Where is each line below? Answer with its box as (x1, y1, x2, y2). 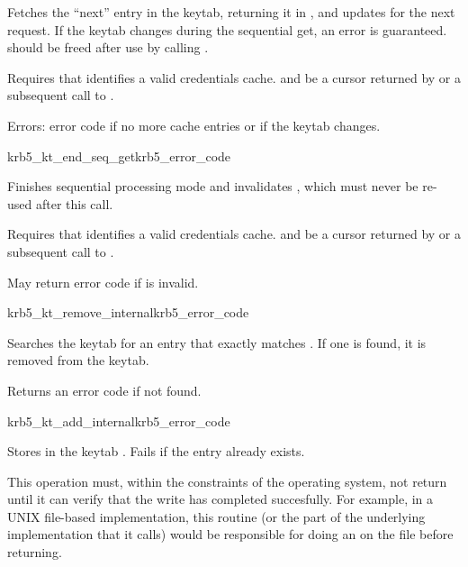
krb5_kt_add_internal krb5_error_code (7, 411, 230, 430)
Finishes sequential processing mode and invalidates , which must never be (7, 177, 418, 196)
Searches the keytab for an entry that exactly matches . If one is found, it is (7, 333, 427, 352)
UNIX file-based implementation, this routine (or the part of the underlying (7, 507, 426, 526)
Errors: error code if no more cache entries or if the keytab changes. (7, 115, 381, 134)
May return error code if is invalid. (7, 272, 199, 291)
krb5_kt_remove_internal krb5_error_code (7, 303, 249, 322)
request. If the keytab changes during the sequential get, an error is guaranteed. (7, 20, 447, 39)
